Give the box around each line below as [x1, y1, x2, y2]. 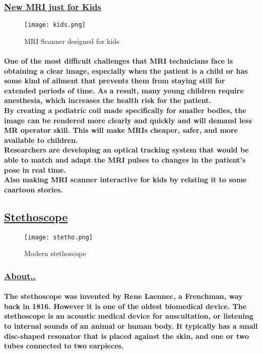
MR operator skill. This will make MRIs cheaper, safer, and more [4, 125, 238, 135]
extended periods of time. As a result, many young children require [4, 85, 244, 95]
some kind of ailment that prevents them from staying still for [4, 75, 225, 86]
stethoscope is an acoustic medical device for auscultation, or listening [4, 311, 253, 321]
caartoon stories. [4, 184, 63, 194]
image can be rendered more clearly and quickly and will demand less [4, 115, 252, 125]
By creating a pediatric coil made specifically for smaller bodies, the [4, 105, 246, 116]
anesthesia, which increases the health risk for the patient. [4, 95, 211, 106]
